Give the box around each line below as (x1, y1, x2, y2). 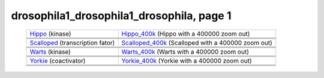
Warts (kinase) (29, 47, 71, 56)
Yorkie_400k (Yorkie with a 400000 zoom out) (121, 56, 252, 65)
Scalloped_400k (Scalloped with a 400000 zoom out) (121, 38, 272, 47)
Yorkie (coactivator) (29, 56, 86, 65)
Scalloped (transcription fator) (29, 38, 115, 47)
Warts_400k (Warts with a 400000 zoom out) (121, 47, 249, 56)
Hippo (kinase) (29, 29, 71, 38)
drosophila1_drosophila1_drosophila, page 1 (11, 9, 232, 22)
